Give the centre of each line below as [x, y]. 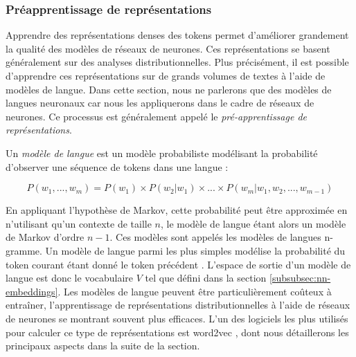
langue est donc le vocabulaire [70, 278]
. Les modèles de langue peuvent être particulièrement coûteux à [195, 291]
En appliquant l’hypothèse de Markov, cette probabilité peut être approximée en [177, 210]
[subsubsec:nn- [300, 278]
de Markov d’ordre [45, 237]
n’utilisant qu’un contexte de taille [79, 223]
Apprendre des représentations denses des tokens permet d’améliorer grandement [177, 35]
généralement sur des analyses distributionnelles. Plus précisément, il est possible [177, 62]
